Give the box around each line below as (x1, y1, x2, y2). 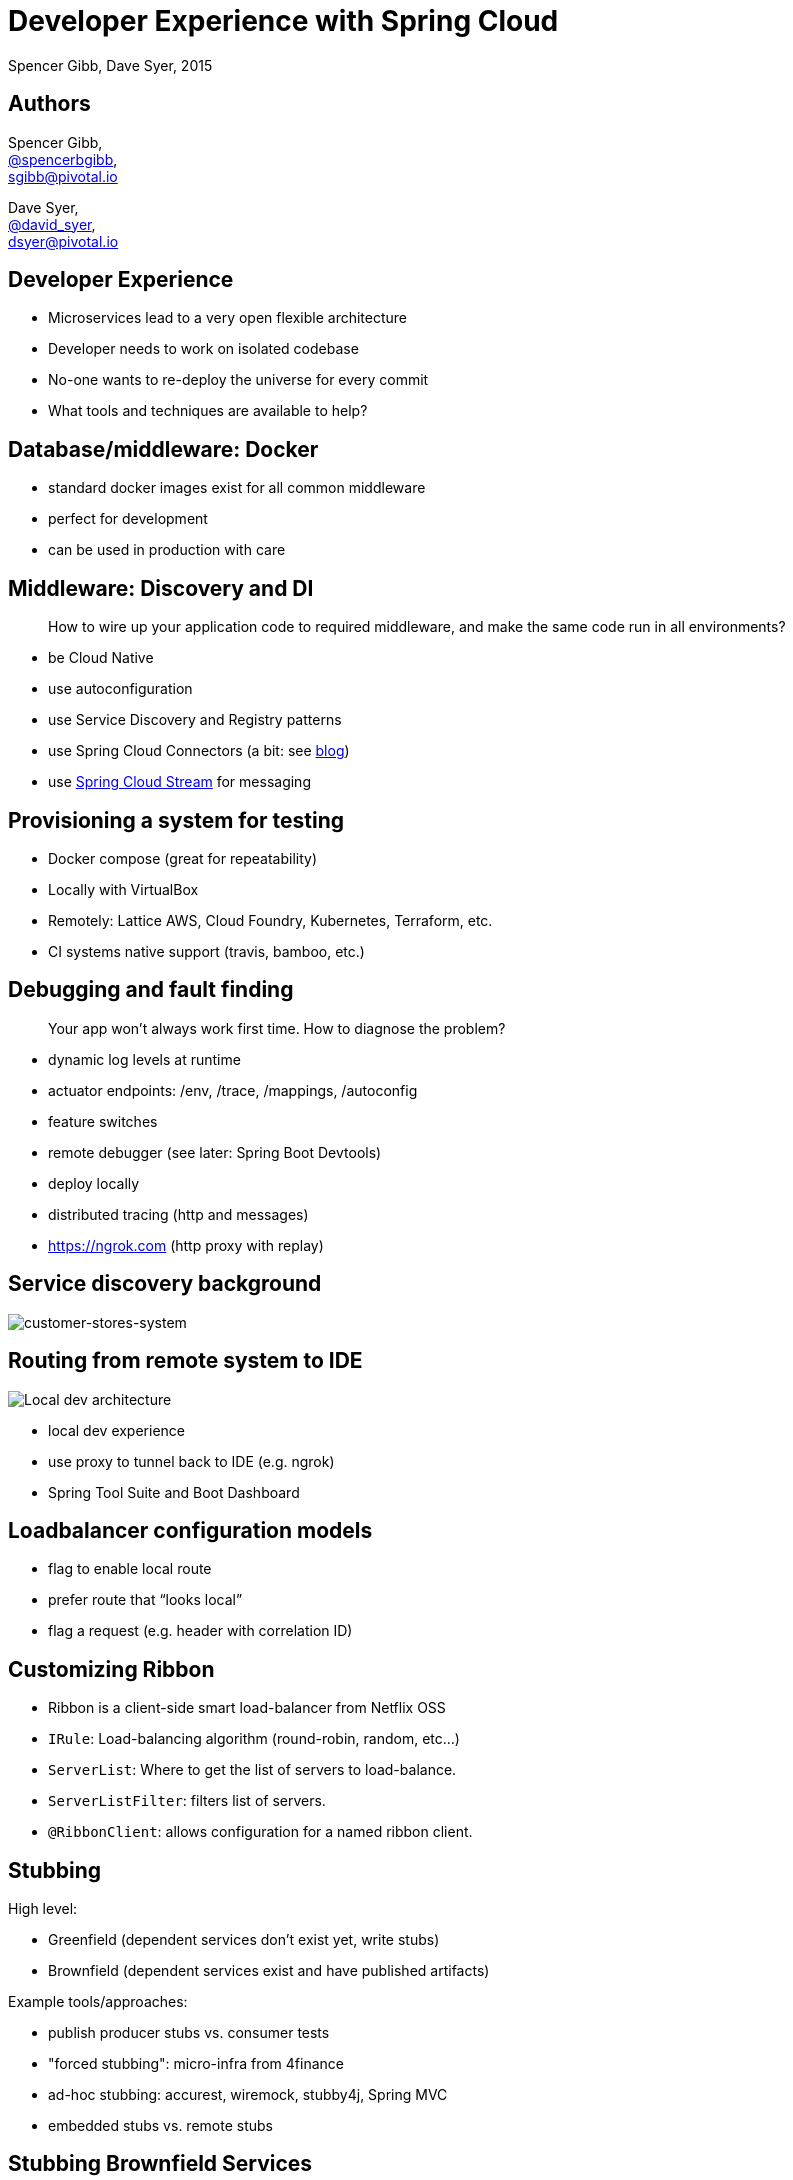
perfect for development (48, 510, 208, 528)
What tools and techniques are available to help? (48, 402, 368, 420)
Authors (8, 91, 91, 117)
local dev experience (48, 1421, 185, 1439)
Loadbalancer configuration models (8, 1517, 373, 1543)
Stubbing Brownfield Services (8, 2151, 313, 2177)
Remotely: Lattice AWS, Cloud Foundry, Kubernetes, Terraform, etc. (48, 911, 493, 929)
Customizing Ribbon (8, 1656, 215, 1682)
